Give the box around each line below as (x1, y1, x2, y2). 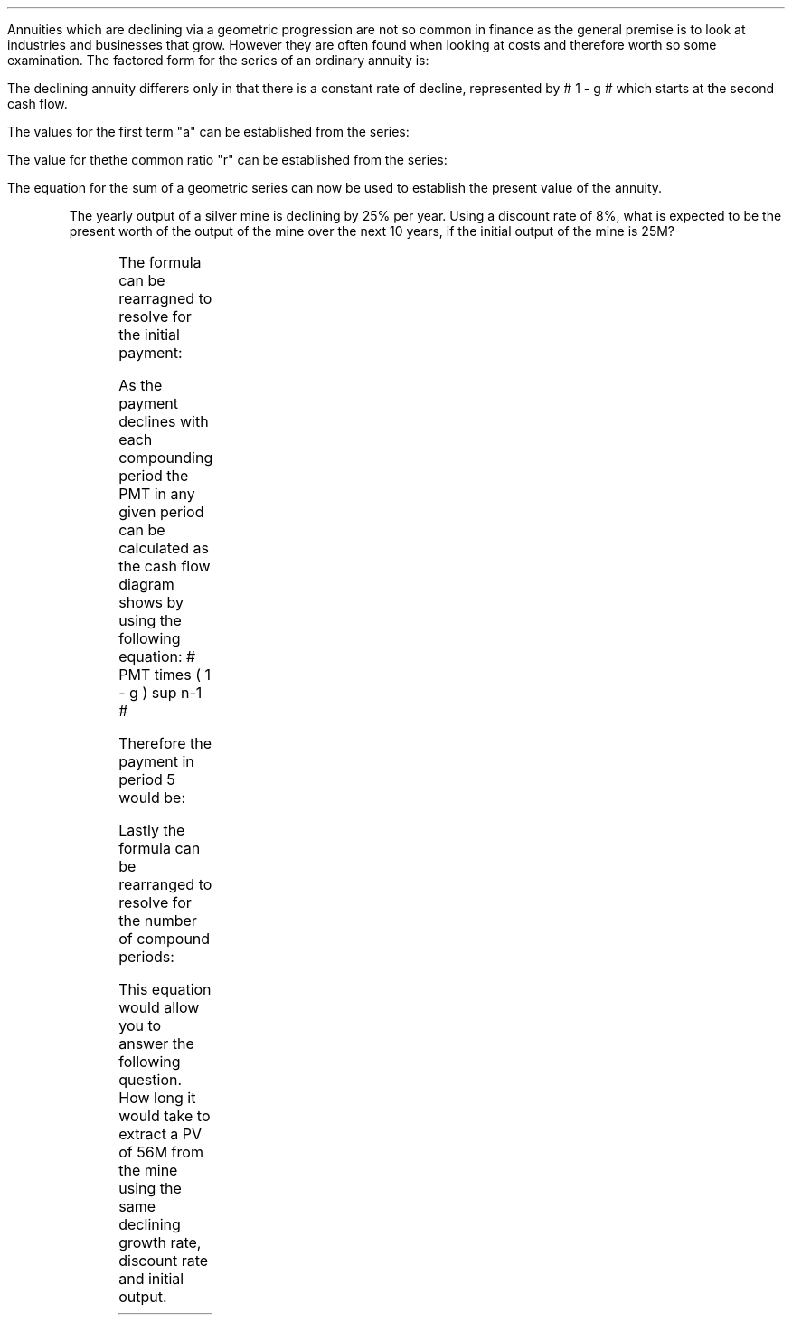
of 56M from (118, 1143, 203, 1161)
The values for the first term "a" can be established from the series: (7, 124, 410, 139)
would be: (118, 788, 185, 807)
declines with (118, 412, 209, 430)
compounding (118, 449, 213, 467)
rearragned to (118, 289, 212, 307)
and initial (118, 1270, 184, 1288)
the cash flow (118, 557, 211, 575)
